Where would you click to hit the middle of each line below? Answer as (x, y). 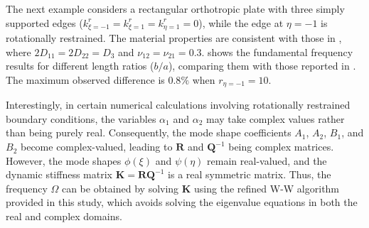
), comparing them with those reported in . (262, 66)
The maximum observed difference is (85, 79)
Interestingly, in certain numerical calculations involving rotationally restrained (178, 105)
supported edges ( (44, 22)
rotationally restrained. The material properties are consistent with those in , (174, 38)
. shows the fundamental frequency (277, 51)
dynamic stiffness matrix (59, 174)
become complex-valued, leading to (96, 147)
